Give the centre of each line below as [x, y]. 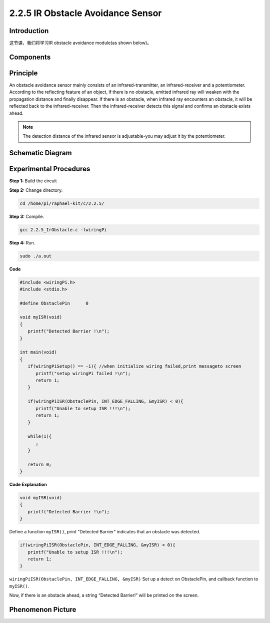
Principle [23, 73]
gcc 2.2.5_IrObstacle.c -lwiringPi [63, 230]
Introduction [29, 31]
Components [30, 57]
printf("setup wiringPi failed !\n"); [83, 373]
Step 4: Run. [22, 242]
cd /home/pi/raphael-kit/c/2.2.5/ [62, 203]
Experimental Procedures [50, 169]
